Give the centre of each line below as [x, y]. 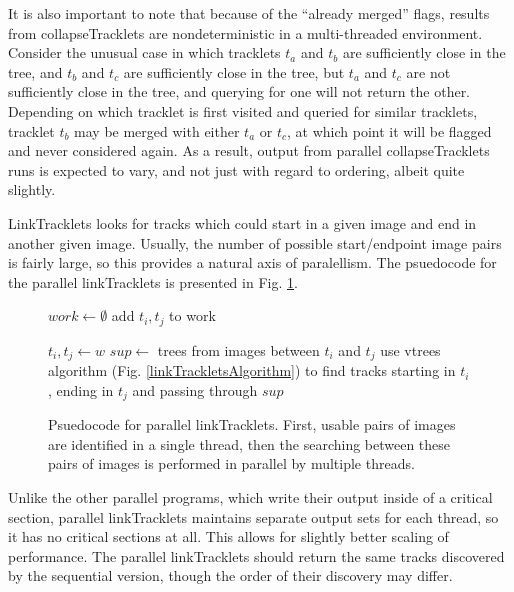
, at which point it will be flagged [389, 130]
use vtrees [410, 349]
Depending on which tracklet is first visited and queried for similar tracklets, [243, 110]
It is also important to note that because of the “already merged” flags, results [249, 13]
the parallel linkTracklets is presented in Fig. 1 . [153, 281]
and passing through [195, 389]
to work [192, 315]
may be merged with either [157, 130]
